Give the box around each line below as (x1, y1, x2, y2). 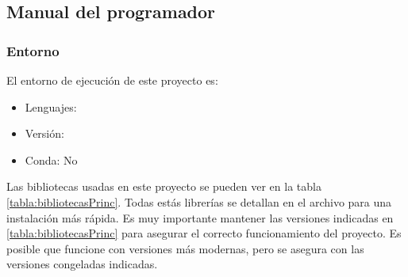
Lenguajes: (25, 98, 77, 115)
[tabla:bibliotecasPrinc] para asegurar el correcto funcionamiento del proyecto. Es (6, 225, 402, 241)
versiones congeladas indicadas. (6, 256, 158, 272)
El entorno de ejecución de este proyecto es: (6, 72, 218, 88)
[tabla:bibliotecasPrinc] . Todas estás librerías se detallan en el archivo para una (6, 193, 392, 210)
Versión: (25, 125, 64, 142)
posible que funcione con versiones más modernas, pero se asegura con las (6, 240, 364, 256)
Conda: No (25, 151, 78, 168)
